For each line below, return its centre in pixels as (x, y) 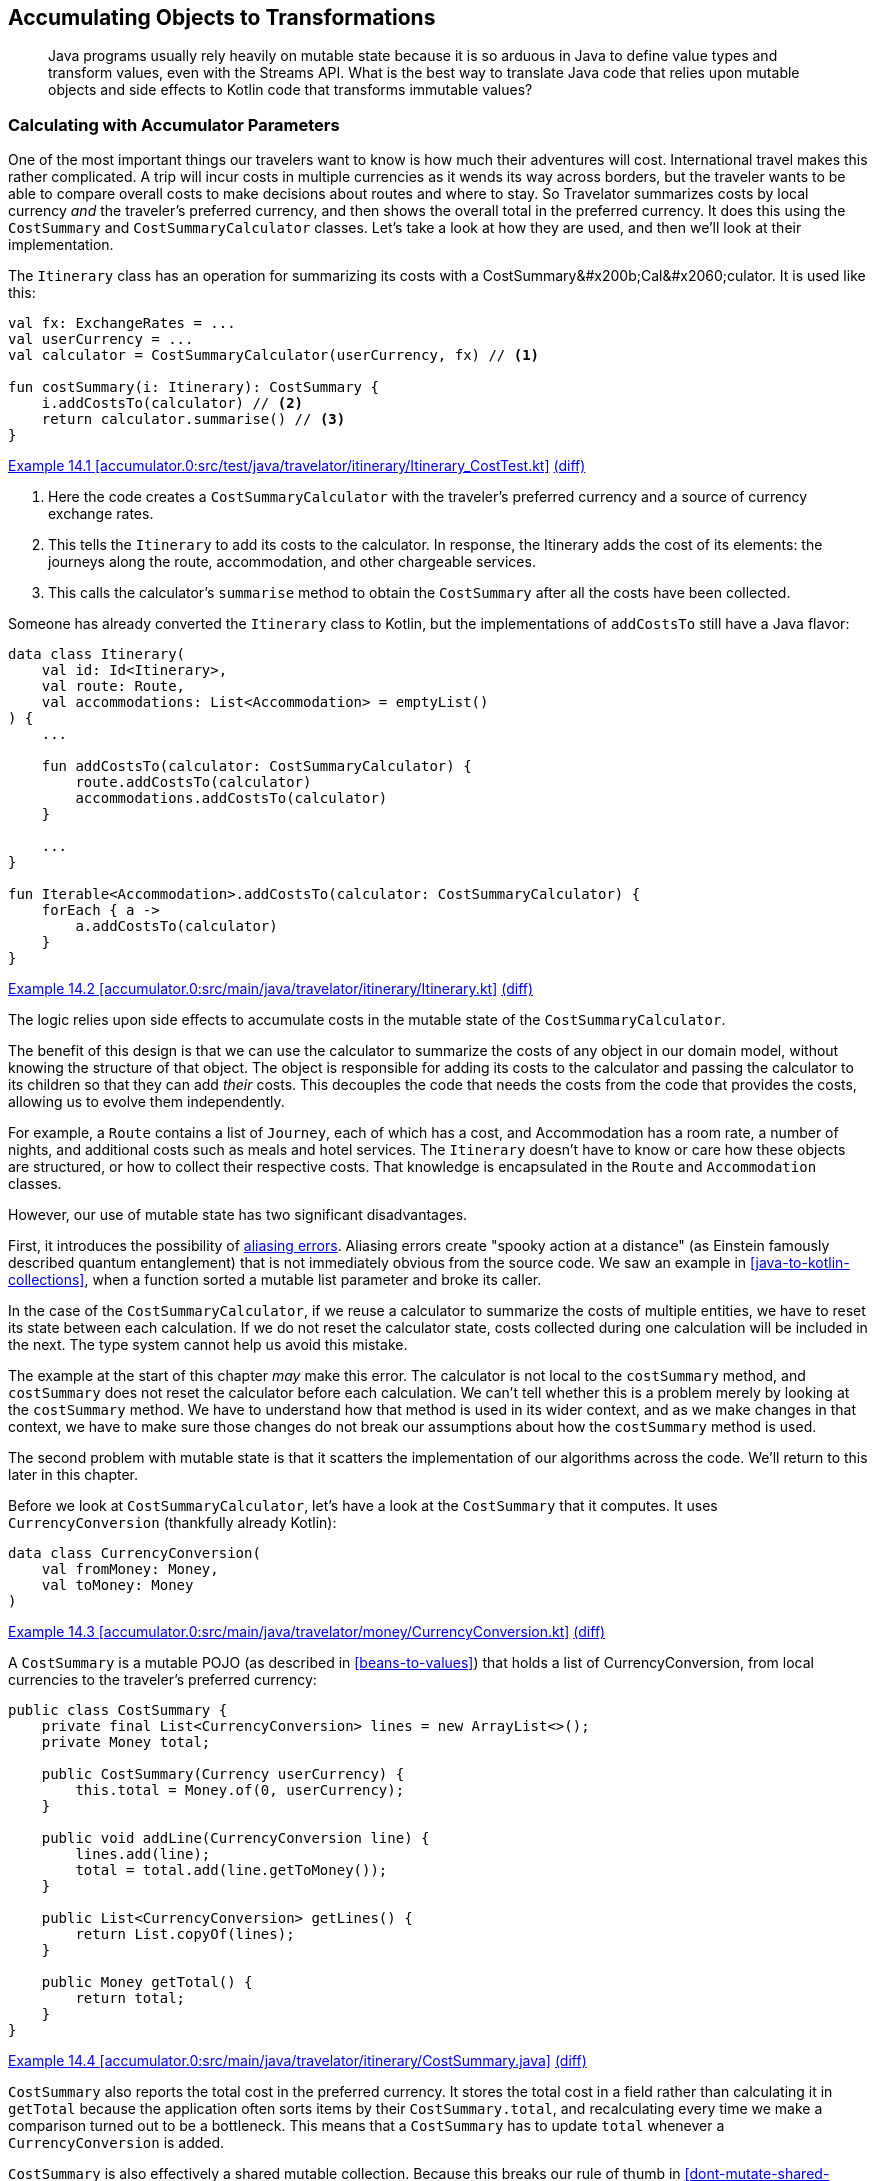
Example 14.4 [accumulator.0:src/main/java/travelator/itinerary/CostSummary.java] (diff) (297, 2061)
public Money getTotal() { (147, 1982)
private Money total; (126, 1742)
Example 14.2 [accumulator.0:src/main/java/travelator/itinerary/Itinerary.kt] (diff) (271, 989)
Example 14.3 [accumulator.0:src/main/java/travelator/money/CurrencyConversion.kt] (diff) (307, 1632)
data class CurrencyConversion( (134, 1553)
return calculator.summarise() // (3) (193, 419)
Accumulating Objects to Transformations (222, 17)
